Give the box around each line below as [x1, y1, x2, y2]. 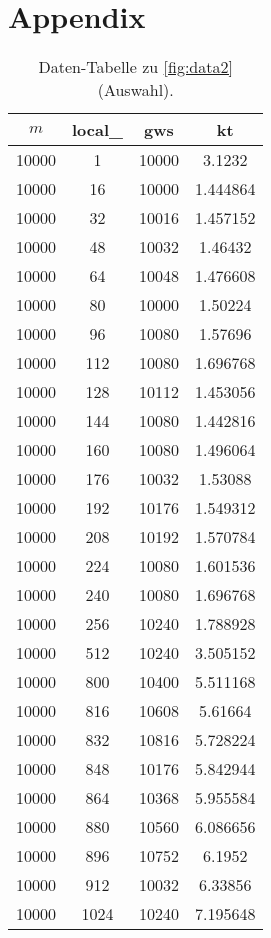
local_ [72, 118, 123, 142]
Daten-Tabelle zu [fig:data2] [38, 55, 233, 79]
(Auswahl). [97, 78, 174, 102]
